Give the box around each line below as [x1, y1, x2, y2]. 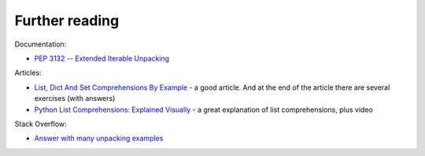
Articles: [14, 68, 42, 78]
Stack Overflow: [14, 119, 67, 128]
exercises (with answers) [34, 94, 116, 103]
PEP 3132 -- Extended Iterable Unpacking [34, 54, 169, 63]
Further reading [14, 12, 120, 29]
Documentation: [14, 39, 67, 49]
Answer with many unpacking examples [34, 134, 164, 143]
